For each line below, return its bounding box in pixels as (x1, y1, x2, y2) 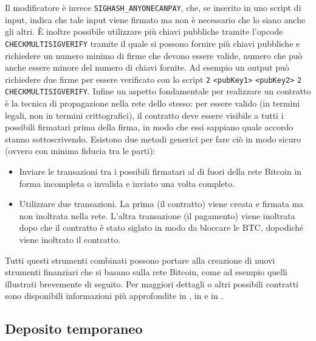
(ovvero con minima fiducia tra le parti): (5, 144, 156, 157)
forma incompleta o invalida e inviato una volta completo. (19, 177, 235, 189)
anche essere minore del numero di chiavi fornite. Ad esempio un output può (5, 61, 289, 74)
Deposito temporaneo (5, 319, 143, 338)
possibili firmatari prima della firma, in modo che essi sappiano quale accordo (5, 121, 294, 133)
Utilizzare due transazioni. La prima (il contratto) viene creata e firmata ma (19, 197, 304, 210)
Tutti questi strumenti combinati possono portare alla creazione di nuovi (5, 253, 275, 266)
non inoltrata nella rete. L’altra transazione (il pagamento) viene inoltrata (19, 209, 295, 222)
